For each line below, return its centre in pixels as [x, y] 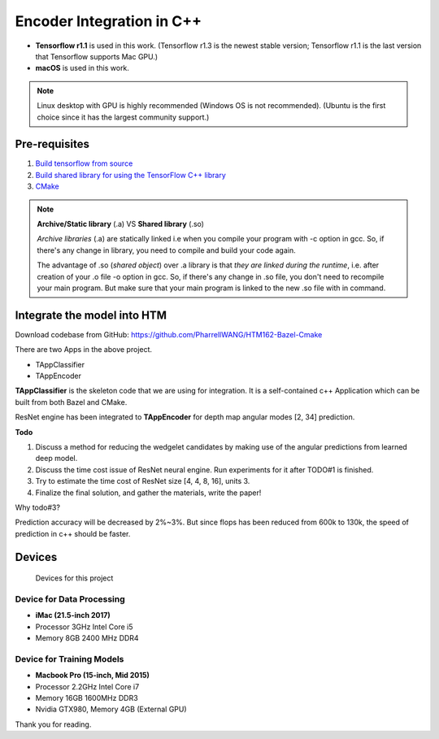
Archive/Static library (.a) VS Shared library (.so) [121, 224]
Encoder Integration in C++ [109, 21]
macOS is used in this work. [83, 68]
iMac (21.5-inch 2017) [73, 615]
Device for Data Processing [70, 599]
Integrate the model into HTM [91, 315]
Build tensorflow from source [84, 163]
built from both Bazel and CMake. [71, 402]
